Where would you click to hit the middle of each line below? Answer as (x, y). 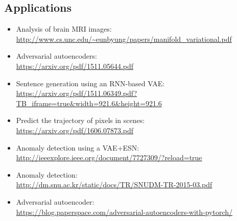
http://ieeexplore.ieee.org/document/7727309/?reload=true (109, 157)
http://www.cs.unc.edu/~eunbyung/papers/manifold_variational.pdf (124, 39)
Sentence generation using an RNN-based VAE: (90, 83)
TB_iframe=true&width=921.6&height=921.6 (89, 103)
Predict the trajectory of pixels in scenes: (80, 120)
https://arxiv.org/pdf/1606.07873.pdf (75, 130)
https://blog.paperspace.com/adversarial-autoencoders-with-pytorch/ (124, 212)
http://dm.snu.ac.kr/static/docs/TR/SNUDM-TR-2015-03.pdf (114, 185)
